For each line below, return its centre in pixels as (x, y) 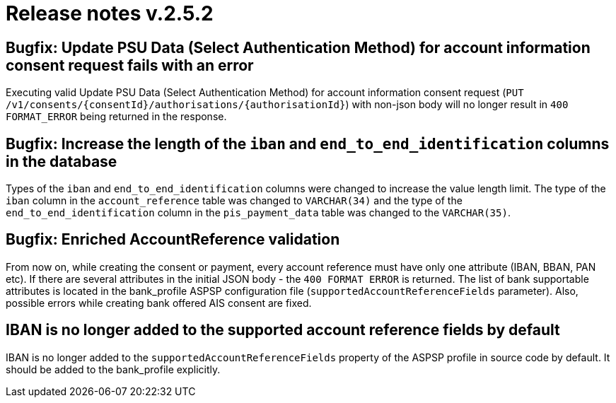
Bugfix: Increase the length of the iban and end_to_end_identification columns (308, 144)
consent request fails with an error (130, 65)
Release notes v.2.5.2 (110, 13)
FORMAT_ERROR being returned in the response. (116, 117)
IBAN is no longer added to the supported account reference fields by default (283, 330)
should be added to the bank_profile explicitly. (113, 369)
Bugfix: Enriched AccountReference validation (173, 240)
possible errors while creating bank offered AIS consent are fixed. (159, 303)
